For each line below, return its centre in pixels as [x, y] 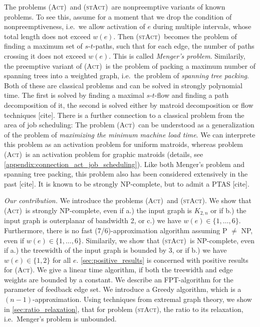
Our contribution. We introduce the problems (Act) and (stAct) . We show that [128, 200]
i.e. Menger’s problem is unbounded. [60, 319]
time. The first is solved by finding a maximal [74, 95]
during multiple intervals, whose [202, 26]
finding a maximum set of [43, 46]
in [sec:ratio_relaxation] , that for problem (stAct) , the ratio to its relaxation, [124, 309]
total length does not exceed [47, 36]
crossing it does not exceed [45, 55]
